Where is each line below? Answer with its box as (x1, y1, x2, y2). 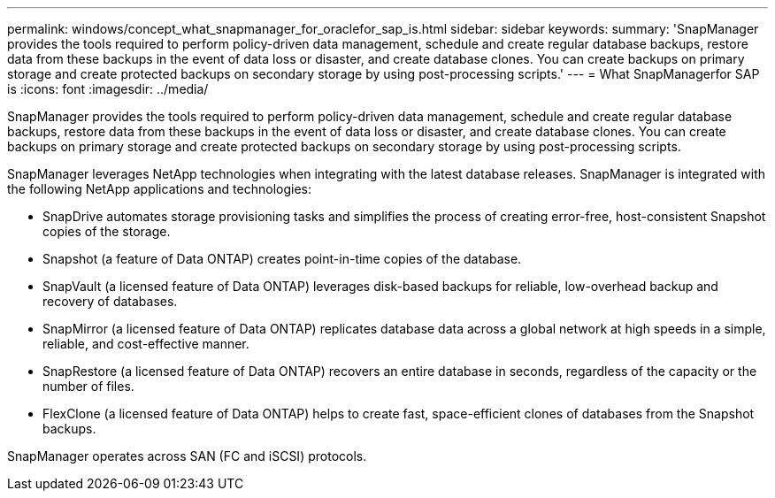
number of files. (42, 379, 134, 394)
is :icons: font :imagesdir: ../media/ (7, 81, 209, 96)
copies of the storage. (42, 224, 171, 239)
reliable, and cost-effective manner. (42, 336, 249, 351)
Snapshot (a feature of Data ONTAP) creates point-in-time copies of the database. (42, 251, 522, 266)
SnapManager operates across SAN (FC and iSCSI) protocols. (7, 448, 367, 464)
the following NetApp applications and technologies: (7, 181, 312, 196)
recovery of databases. (42, 294, 178, 309)
